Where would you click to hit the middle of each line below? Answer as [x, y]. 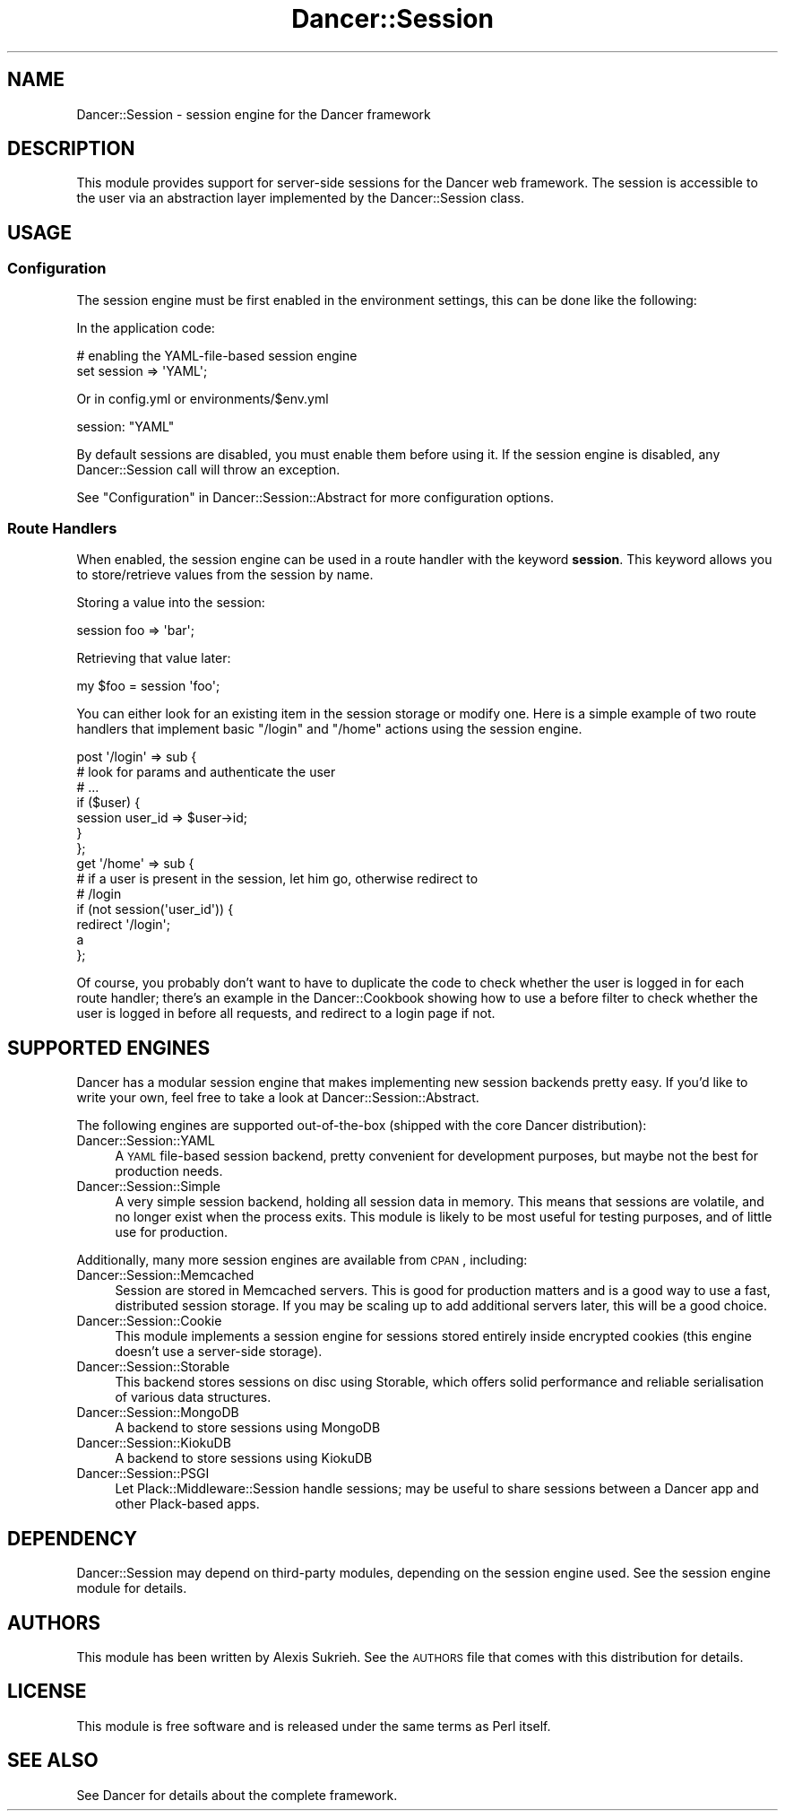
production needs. [169, 1171]
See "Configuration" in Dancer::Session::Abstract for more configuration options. [315, 497]
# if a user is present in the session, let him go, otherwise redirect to [277, 879]
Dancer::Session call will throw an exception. [208, 469]
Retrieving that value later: [154, 658]
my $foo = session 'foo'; [148, 686]
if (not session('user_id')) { [155, 909]
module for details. [132, 1588]
